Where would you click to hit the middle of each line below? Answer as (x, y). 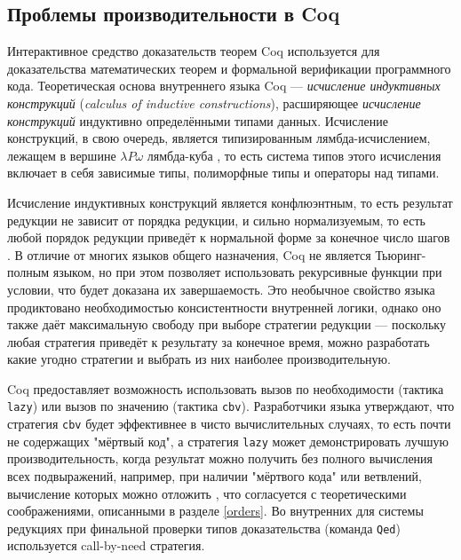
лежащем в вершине (62, 155)
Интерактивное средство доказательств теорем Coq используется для (194, 51)
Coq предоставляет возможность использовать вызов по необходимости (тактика (226, 388)
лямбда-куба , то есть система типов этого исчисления (294, 155)
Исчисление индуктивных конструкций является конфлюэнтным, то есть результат (230, 202)
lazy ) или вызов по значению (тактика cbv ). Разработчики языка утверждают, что (231, 406)
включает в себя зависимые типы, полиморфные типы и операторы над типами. (223, 173)
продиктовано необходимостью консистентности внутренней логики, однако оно (224, 307)
